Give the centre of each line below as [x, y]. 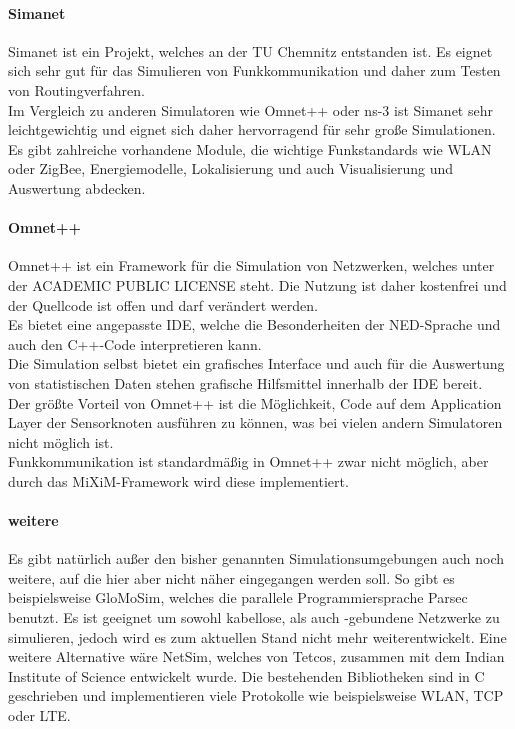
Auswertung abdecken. [77, 187]
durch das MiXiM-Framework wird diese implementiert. [178, 480]
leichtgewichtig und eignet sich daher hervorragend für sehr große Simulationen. [252, 129]
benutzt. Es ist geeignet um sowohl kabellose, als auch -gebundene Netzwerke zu [254, 617]
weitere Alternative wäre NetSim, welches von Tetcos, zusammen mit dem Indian [256, 656]
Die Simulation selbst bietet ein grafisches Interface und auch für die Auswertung [256, 363]
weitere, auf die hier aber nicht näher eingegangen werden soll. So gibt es [231, 577]
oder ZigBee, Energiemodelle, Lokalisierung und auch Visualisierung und [231, 168]
